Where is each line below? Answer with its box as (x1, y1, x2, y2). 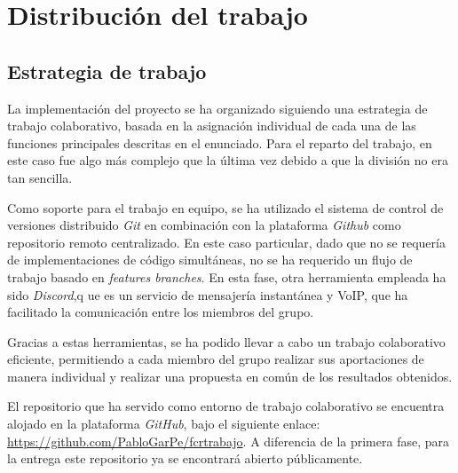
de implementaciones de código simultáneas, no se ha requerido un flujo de (7, 250, 413, 269)
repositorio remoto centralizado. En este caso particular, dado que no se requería (7, 233, 446, 251)
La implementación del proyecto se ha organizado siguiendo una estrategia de (7, 99, 428, 117)
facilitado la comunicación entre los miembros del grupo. (7, 303, 314, 321)
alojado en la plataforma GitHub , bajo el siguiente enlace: (7, 414, 320, 433)
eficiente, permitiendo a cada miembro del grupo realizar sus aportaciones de (7, 350, 424, 368)
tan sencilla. (7, 168, 73, 186)
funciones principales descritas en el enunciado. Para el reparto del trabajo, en (7, 133, 432, 152)
